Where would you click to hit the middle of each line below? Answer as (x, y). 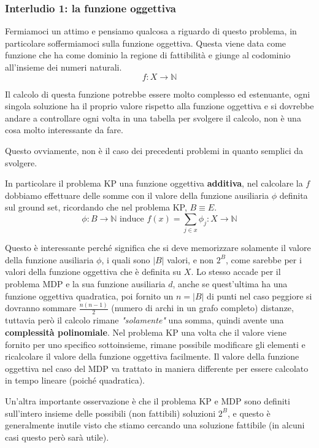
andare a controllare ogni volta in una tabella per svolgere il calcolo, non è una (153, 118)
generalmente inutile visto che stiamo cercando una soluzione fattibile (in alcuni (155, 425)
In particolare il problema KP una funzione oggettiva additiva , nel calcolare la (154, 183)
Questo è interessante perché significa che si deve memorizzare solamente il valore (158, 248)
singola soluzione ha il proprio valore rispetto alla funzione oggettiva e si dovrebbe (159, 106)
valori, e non (190, 259)
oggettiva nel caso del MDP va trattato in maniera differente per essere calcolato (157, 368)
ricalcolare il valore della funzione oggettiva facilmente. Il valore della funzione (152, 356)
